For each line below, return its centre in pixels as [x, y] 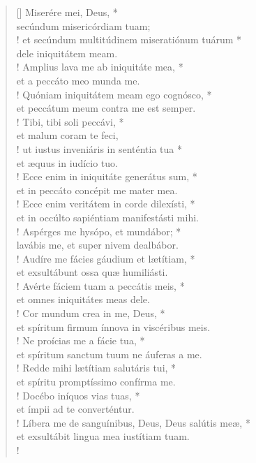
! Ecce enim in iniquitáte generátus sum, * [107, 176]
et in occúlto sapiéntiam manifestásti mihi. [107, 217]
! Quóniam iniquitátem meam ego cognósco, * [114, 94]
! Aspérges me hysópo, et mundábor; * [99, 231]
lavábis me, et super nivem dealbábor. [97, 245]
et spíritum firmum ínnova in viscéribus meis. [113, 326]
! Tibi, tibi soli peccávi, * [70, 121]
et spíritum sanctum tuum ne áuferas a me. [109, 354]
